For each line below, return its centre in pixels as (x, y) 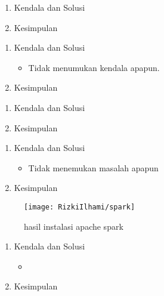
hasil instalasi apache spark (74, 226)
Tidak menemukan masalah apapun (93, 167)
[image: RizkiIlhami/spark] (80, 207)
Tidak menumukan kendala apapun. (94, 67)
